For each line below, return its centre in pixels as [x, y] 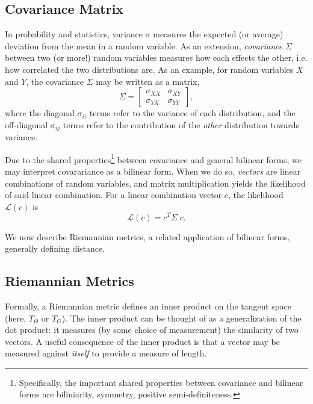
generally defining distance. [55, 248]
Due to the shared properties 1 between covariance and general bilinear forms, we [153, 158]
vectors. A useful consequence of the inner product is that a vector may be [142, 341]
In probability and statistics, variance [74, 34]
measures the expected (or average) [218, 34]
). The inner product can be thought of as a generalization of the [181, 318]
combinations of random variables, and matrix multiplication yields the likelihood [155, 183]
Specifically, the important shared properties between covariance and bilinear [161, 382]
